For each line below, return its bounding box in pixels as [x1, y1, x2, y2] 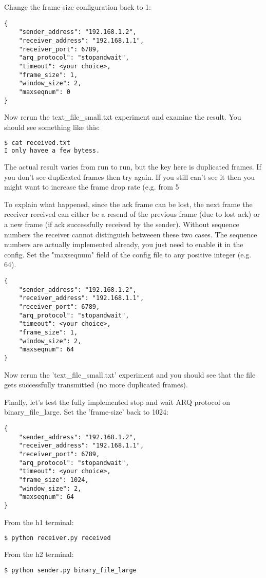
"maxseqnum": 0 [18, 88, 70, 96]
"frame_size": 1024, [18, 476, 89, 483]
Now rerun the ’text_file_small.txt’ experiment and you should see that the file [4, 369, 256, 380]
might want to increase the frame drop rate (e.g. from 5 [4, 181, 179, 192]
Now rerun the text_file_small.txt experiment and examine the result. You [4, 111, 241, 122]
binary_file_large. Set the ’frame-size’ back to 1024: [4, 406, 168, 417]
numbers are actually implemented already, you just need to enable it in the [4, 239, 243, 250]
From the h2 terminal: [4, 549, 74, 559]
